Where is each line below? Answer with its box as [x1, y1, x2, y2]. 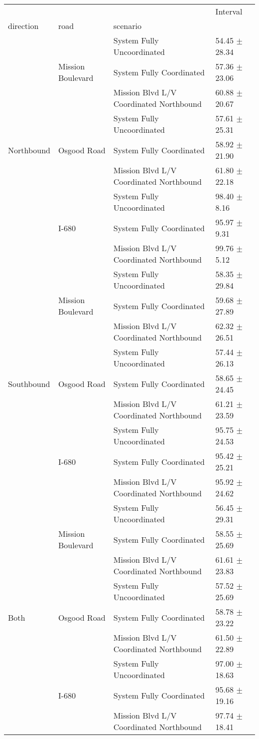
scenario [113, 20, 141, 31]
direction [8, 20, 39, 31]
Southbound [8, 377, 50, 389]
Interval [215, 5, 243, 17]
